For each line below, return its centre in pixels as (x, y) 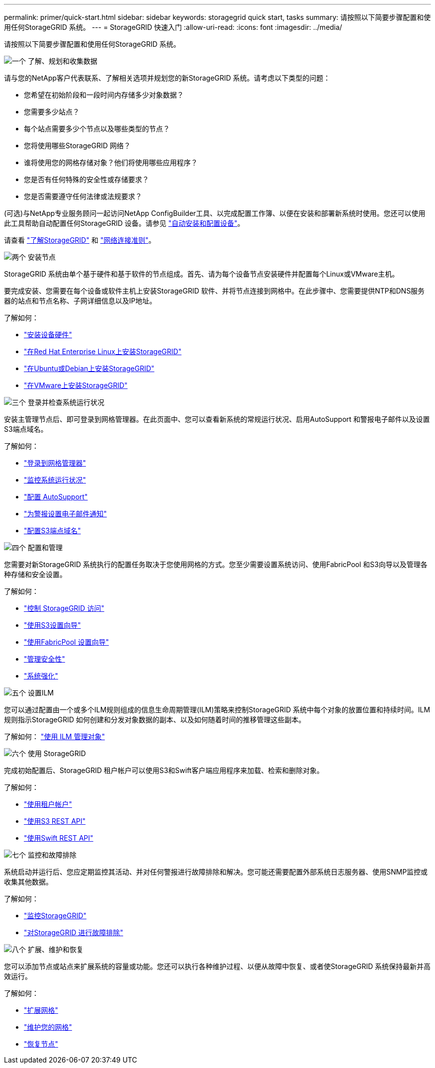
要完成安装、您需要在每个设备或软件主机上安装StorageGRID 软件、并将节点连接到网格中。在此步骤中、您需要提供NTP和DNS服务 (215, 291)
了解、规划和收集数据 (62, 61)
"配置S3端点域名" (52, 531)
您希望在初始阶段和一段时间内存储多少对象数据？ (104, 95)
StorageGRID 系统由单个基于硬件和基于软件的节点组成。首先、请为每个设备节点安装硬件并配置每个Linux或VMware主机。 (202, 274)
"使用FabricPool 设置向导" (67, 642)
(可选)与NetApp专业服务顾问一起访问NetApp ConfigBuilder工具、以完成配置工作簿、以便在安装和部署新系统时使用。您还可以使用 (215, 213)
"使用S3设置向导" (52, 625)
